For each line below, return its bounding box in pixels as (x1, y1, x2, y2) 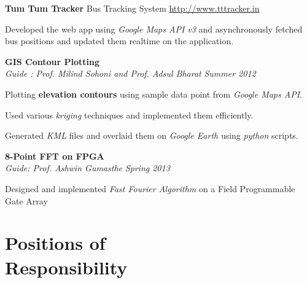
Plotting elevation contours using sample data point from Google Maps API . (5, 87, 302, 100)
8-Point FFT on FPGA (5, 149, 104, 162)
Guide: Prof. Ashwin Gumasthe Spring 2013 (5, 161, 170, 174)
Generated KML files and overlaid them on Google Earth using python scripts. (5, 129, 298, 142)
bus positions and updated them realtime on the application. (5, 34, 234, 47)
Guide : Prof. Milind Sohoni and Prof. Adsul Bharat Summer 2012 (5, 67, 256, 80)
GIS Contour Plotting (5, 55, 99, 68)
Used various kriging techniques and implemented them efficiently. (5, 108, 254, 121)
